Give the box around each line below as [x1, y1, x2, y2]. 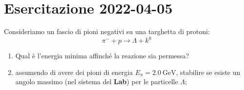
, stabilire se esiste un [176, 67, 241, 77]
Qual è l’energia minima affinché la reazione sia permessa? [15, 51, 189, 61]
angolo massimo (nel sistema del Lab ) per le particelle [15, 76, 178, 87]
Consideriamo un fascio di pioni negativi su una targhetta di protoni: [4, 26, 210, 36]
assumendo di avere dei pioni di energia [15, 67, 133, 77]
